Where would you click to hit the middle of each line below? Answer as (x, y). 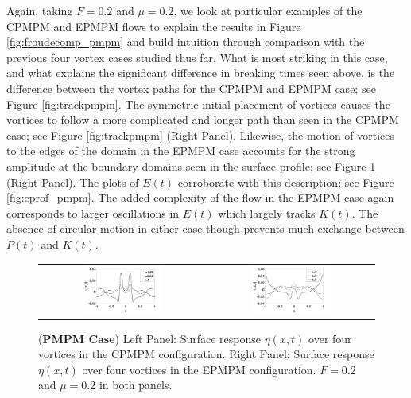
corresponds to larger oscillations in (93, 213)
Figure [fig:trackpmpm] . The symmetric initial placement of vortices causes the (198, 104)
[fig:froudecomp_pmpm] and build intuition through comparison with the (186, 42)
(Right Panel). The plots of (73, 182)
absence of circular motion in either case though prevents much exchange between (205, 228)
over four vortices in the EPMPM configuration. (199, 369)
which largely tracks (267, 213)
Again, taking (40, 10)
